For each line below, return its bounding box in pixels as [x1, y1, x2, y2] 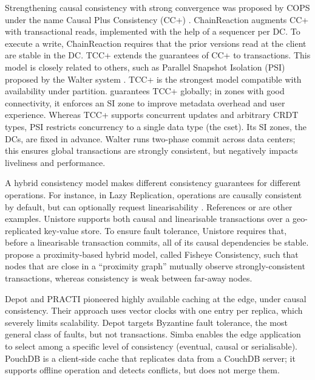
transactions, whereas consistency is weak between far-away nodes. [5, 272, 252, 285]
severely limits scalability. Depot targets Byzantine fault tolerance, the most [5, 316, 288, 328]
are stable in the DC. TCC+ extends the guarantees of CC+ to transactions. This [5, 49, 311, 61]
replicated [5, 224, 41, 237]
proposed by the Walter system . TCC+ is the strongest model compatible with [5, 72, 302, 85]
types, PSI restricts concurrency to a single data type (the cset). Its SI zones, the [5, 120, 307, 133]
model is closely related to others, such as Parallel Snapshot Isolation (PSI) [5, 60, 285, 73]
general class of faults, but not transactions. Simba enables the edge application [5, 328, 301, 340]
